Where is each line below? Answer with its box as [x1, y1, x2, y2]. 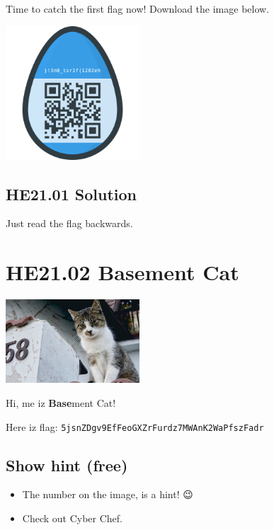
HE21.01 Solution [6, 183, 137, 204]
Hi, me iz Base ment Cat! [6, 395, 116, 410]
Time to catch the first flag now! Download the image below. [6, 1, 270, 16]
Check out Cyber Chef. [22, 510, 123, 525]
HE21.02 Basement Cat [6, 258, 239, 287]
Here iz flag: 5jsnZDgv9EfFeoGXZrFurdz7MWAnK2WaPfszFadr [6, 419, 264, 434]
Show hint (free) [6, 454, 128, 476]
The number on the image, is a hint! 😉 [22, 487, 193, 502]
